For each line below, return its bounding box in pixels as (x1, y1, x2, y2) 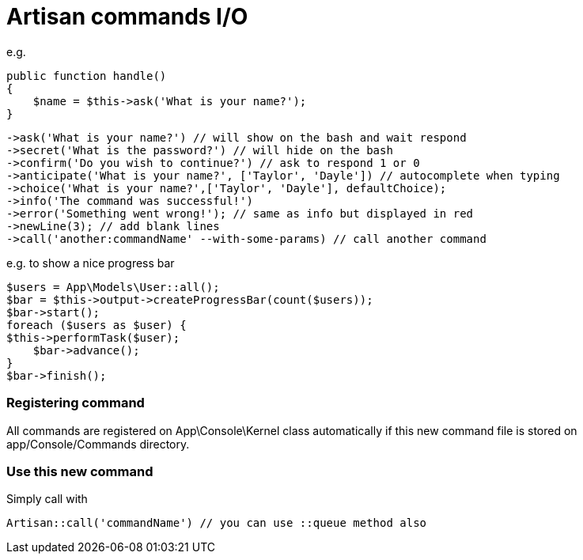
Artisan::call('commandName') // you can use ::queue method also (6, 516, 427, 530)
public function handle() (6, 69, 167, 82)
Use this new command (6, 463, 153, 479)
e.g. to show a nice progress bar (6, 255, 175, 270)
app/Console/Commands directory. (6, 437, 190, 451)
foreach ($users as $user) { (6, 318, 187, 331)
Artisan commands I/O (6, 3, 248, 30)
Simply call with (6, 492, 88, 506)
